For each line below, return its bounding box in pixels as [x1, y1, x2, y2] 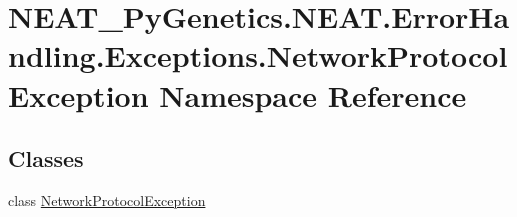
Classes [8, 143, 84, 174]
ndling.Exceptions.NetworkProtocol [8, 35, 508, 76]
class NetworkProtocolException [8, 189, 206, 210]
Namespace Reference [159, 74, 467, 115]
